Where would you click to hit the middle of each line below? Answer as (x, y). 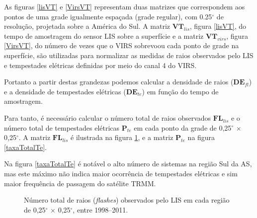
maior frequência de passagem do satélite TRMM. (80, 183)
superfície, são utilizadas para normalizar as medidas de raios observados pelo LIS (129, 55)
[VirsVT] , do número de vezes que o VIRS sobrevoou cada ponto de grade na (122, 45)
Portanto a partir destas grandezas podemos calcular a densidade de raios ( (119, 82)
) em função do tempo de (180, 91)
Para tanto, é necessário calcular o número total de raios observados (108, 117)
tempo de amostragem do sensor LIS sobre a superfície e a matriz (104, 36)
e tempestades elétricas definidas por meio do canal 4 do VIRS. (100, 65)
